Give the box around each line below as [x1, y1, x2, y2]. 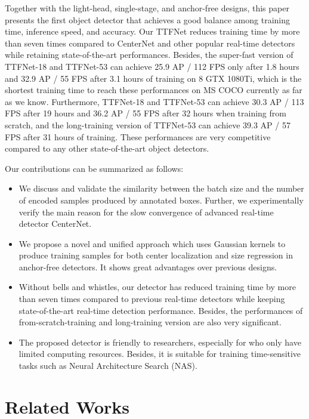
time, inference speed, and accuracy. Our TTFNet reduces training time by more [5, 25, 300, 38]
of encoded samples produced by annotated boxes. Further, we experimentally [18, 193, 304, 206]
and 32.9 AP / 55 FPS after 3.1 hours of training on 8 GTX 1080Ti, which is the [5, 72, 302, 84]
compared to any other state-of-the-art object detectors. [5, 142, 209, 155]
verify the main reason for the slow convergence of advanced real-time [18, 205, 274, 218]
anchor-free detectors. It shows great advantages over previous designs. [18, 260, 277, 273]
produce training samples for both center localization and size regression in [18, 249, 293, 261]
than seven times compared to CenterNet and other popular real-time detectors [5, 36, 295, 49]
